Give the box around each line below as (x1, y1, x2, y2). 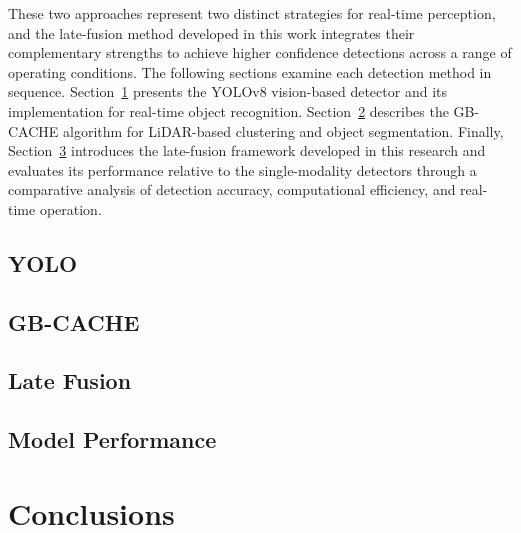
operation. (39, 198, 102, 219)
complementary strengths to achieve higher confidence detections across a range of (8, 42, 512, 63)
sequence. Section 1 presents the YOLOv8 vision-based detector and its (8, 81, 447, 102)
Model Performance (8, 424, 217, 455)
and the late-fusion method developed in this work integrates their (8, 22, 415, 43)
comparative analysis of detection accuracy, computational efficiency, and (8, 179, 456, 200)
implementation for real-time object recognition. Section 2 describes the (8, 100, 449, 121)
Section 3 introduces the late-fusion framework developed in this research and (8, 140, 486, 161)
